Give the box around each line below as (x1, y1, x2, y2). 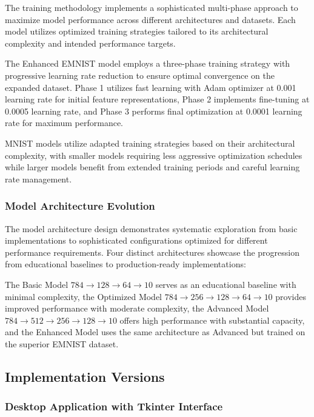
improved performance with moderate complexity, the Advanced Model (5, 302, 269, 315)
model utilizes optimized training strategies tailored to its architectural (5, 25, 269, 38)
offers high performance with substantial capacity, (119, 313, 305, 326)
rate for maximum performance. (5, 116, 123, 129)
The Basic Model (5, 278, 68, 290)
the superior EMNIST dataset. (5, 337, 119, 350)
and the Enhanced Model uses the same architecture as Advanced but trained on (5, 325, 306, 338)
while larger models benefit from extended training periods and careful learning (5, 161, 300, 173)
